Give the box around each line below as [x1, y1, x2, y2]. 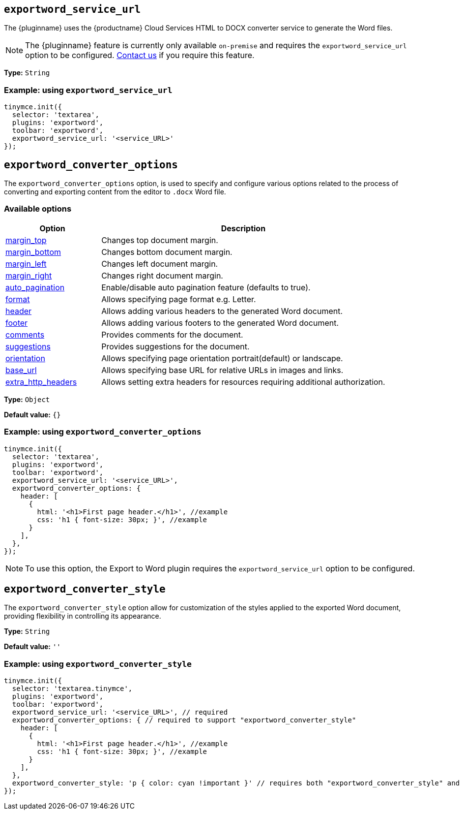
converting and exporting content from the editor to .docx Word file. [4, 188, 226, 196]
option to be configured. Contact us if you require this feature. [25, 50, 255, 61]
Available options [4, 204, 72, 214]
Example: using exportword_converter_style [4, 658, 192, 669]
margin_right [5, 270, 52, 281]
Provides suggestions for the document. [101, 341, 250, 351]
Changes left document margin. [101, 258, 218, 269]
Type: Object [4, 395, 50, 404]
